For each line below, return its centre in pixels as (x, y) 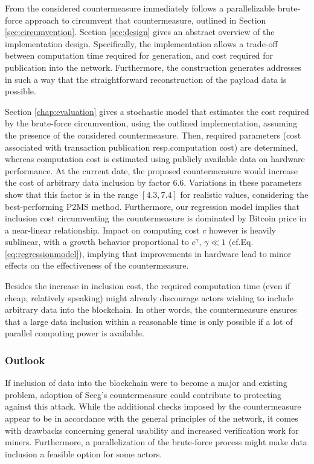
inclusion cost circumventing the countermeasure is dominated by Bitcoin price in (156, 218)
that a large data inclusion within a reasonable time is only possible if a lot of (149, 321)
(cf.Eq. (241, 242)
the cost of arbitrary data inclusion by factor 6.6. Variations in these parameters (153, 182)
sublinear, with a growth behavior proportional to (97, 242)
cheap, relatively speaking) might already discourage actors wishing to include (149, 297)
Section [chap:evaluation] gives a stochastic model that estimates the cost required (157, 111)
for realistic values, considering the (244, 194)
